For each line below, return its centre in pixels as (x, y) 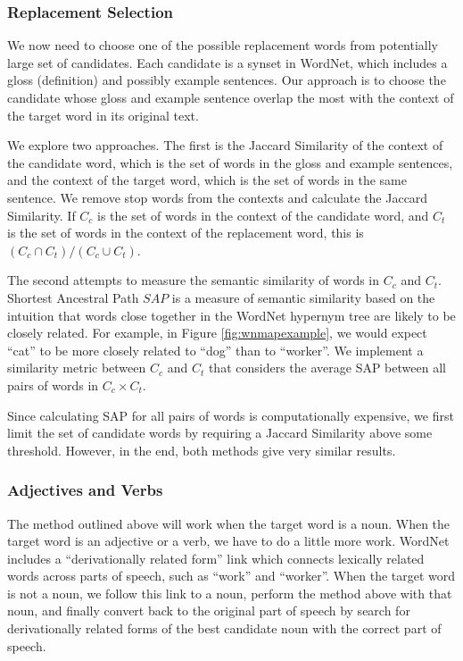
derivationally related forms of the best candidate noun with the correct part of (224, 628)
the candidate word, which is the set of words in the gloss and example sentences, (230, 162)
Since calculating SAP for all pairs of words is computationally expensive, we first (231, 415)
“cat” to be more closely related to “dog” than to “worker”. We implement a (215, 350)
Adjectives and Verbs (85, 490)
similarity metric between (77, 368)
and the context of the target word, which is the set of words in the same (207, 180)
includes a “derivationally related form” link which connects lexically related (216, 558)
